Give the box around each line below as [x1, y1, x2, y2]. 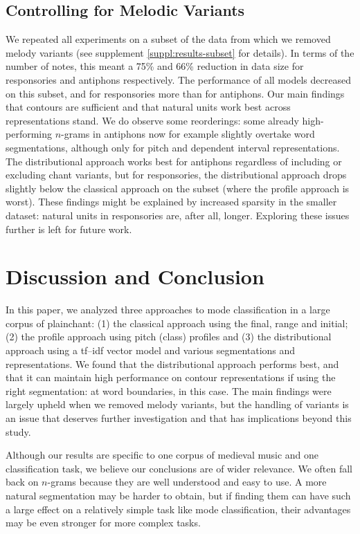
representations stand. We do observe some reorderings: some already [6, 113, 299, 127]
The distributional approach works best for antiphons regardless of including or [6, 154, 342, 168]
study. [6, 424, 31, 439]
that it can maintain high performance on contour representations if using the [6, 370, 336, 385]
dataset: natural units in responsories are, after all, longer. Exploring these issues [6, 208, 350, 222]
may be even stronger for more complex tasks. [6, 515, 201, 530]
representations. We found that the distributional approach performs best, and [6, 356, 339, 371]
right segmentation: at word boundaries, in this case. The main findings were [6, 383, 332, 398]
